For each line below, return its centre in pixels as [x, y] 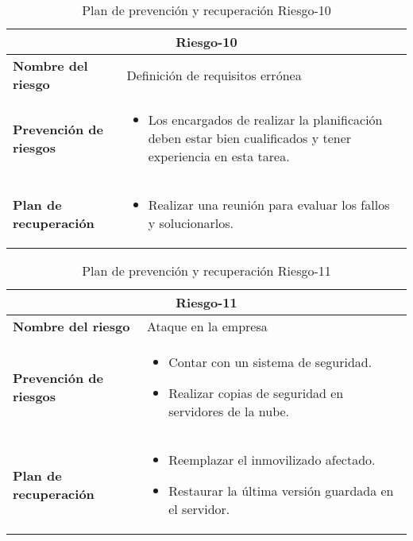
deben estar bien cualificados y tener [250, 138]
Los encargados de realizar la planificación [265, 120]
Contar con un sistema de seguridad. [270, 362]
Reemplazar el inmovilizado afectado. [272, 460]
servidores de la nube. [229, 411]
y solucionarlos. [191, 223]
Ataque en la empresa [207, 326]
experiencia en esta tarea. [219, 156]
